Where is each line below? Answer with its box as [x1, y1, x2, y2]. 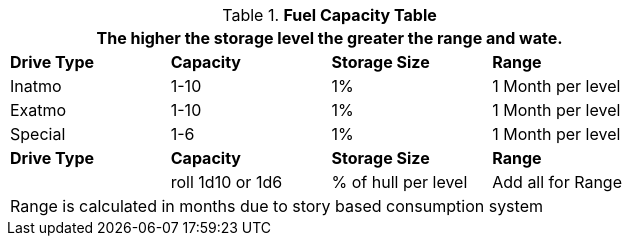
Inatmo [10, 76, 62, 96]
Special [10, 124, 66, 144]
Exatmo [10, 100, 67, 120]
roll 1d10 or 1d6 [170, 172, 283, 192]
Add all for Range [492, 172, 622, 192]
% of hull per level [331, 172, 468, 192]
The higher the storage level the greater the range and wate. [96, 28, 563, 48]
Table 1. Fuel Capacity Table [222, 5, 437, 25]
